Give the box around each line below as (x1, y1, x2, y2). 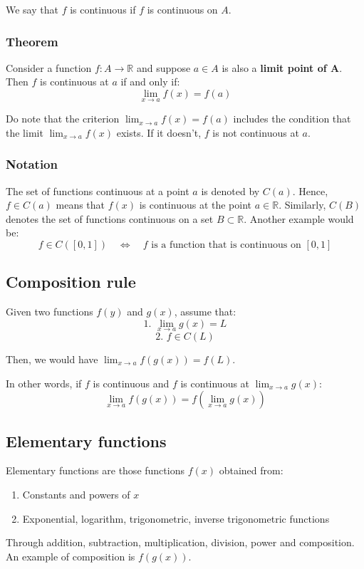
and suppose (136, 60, 191, 75)
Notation (6, 155, 58, 173)
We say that (6, 2, 58, 16)
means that (56, 197, 105, 212)
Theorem (6, 32, 58, 50)
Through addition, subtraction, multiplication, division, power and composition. (6, 535, 355, 550)
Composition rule (6, 271, 136, 293)
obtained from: (219, 463, 284, 478)
